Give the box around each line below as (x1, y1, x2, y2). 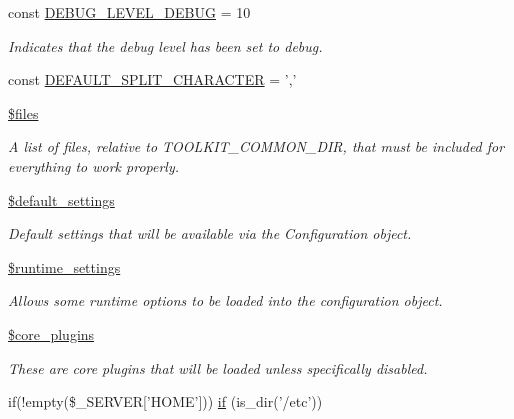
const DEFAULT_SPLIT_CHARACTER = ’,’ (8, 69, 297, 90)
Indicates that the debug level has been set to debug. (8, 35, 323, 56)
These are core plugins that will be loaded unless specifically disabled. (8, 357, 428, 378)
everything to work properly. (8, 155, 180, 176)
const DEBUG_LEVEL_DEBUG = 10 (8, 2, 251, 22)
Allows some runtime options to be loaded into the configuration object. (8, 290, 443, 311)
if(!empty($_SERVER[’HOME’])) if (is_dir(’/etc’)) (8, 391, 323, 412)
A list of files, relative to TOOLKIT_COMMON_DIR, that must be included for (8, 136, 505, 157)
